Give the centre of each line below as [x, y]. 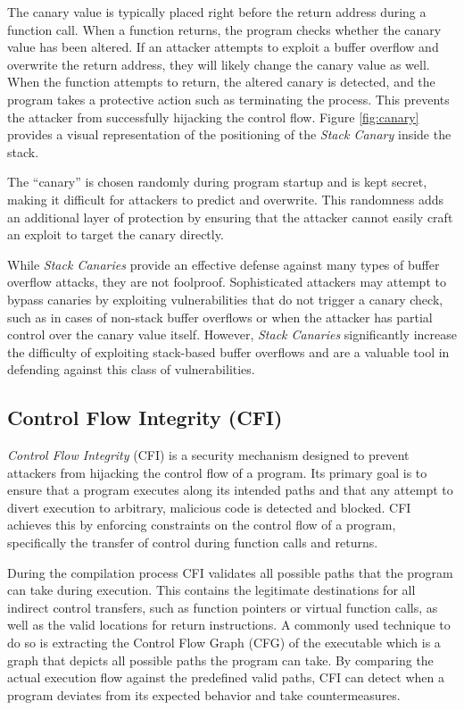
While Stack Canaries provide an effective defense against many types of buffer [224, 264]
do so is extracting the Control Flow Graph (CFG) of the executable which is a [224, 643]
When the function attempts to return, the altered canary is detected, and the [221, 82]
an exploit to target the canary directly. [116, 234]
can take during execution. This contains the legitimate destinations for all [211, 590]
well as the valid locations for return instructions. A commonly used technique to [229, 625]
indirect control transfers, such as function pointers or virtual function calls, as [223, 607]
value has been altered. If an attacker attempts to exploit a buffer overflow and [223, 47]
